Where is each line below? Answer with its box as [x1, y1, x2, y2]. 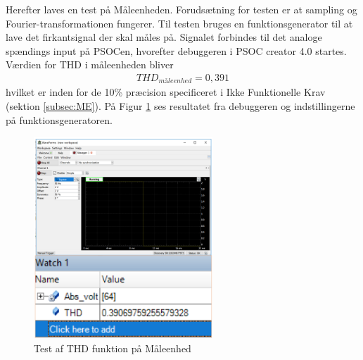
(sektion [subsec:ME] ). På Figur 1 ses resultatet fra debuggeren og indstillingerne [6, 99, 355, 113]
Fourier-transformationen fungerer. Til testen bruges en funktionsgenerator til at [6, 15, 353, 30]
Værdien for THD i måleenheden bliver [6, 57, 174, 72]
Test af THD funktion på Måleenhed [34, 341, 191, 356]
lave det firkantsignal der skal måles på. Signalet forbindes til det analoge [6, 30, 322, 44]
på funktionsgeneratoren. [6, 112, 113, 127]
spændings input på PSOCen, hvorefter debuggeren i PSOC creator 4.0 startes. [6, 43, 347, 58]
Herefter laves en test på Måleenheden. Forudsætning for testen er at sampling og [6, 2, 357, 16]
